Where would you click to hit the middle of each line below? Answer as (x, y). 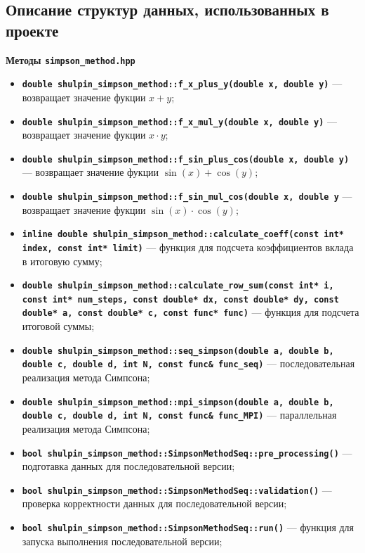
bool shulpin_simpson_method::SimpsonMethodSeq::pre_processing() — (187, 452)
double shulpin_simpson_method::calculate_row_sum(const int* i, (178, 286)
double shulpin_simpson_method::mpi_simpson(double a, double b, (178, 402)
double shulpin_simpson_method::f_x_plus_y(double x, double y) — (182, 83)
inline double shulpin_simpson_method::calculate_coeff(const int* (183, 235)
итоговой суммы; (58, 326)
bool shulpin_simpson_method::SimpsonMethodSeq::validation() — (177, 489)
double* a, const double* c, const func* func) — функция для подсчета (191, 312)
